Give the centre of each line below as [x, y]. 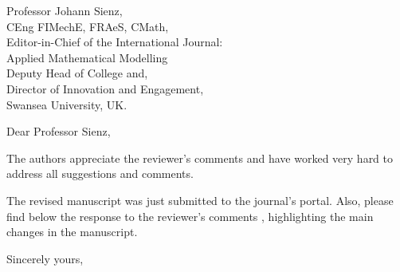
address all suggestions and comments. [100, 173]
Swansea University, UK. [67, 104]
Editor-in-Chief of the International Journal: [115, 42]
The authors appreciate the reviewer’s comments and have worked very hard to [200, 158]
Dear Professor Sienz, [59, 131]
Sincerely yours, [45, 258]
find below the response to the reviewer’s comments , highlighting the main [190, 216]
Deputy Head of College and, [77, 73]
